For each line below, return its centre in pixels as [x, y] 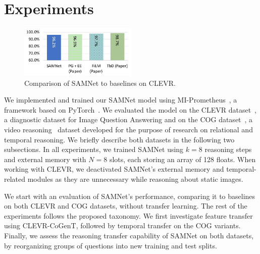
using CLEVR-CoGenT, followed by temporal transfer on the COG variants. [122, 225]
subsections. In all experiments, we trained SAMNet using [94, 149]
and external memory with [45, 159]
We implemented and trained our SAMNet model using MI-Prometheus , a [121, 100]
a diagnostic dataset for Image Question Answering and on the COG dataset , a [128, 119]
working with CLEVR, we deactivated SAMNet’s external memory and [114, 169]
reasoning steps [228, 149]
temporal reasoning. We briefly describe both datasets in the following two [119, 139]
